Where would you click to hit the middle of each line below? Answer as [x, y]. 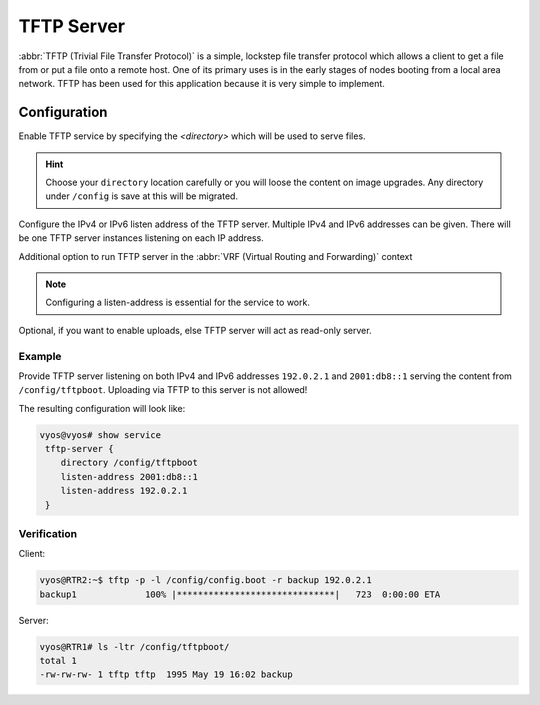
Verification [48, 533]
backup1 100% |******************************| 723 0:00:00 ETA [240, 594]
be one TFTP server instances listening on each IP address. [141, 238]
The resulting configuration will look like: [102, 408]
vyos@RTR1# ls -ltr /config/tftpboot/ [134, 646]
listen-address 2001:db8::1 [129, 476]
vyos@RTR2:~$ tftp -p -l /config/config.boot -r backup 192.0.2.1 [205, 580]
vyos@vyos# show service [100, 434]
